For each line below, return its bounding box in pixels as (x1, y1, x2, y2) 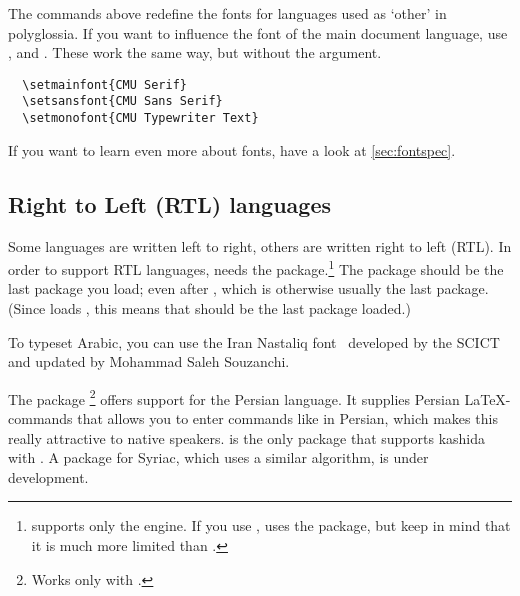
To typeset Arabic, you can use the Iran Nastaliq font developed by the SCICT (8, 331, 500, 352)
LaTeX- (464, 388, 511, 409)
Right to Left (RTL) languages (8, 188, 331, 219)
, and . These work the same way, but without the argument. (8, 42, 382, 63)
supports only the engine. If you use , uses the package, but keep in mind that (31, 515, 511, 536)
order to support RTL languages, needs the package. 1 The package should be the (8, 256, 504, 279)
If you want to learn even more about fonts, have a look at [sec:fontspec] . (8, 139, 456, 160)
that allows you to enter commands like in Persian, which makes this (77, 408, 498, 429)
